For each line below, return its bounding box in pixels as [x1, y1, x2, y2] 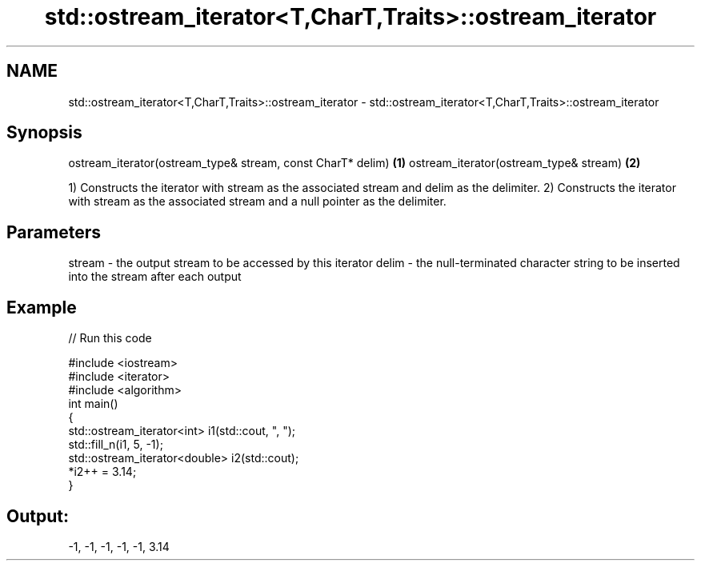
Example [6, 297, 77, 317]
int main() [68, 397, 118, 411]
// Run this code [68, 331, 152, 345]
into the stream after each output [68, 270, 242, 284]
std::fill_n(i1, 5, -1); [68, 437, 163, 452]
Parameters [6, 222, 101, 242]
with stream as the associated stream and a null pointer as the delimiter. [68, 194, 447, 209]
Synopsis [6, 122, 82, 143]
